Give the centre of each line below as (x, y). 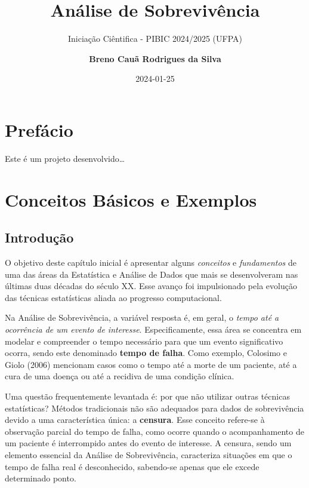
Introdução (39, 237)
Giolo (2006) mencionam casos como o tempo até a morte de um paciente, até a (151, 364)
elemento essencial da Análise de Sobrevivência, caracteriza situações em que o (149, 454)
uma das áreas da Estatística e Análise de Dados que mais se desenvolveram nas (152, 274)
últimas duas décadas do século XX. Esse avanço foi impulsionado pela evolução (151, 286)
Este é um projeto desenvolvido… (65, 158)
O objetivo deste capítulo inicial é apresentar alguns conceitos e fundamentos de (151, 263)
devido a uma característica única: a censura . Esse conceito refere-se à (135, 420)
